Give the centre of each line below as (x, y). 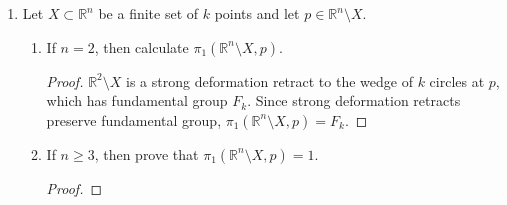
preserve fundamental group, (134, 119)
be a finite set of (148, 13)
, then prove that (146, 153)
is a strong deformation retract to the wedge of (269, 80)
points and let (257, 13)
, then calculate (141, 46)
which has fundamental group (137, 100)
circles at (457, 80)
